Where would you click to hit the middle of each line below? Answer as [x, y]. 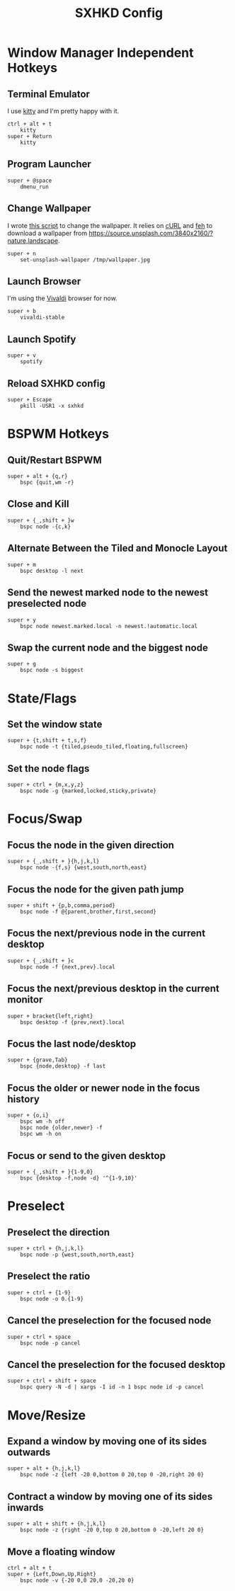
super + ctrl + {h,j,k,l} [45, 1248]
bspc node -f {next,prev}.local [68, 967]
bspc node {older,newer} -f [61, 1128]
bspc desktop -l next [52, 571]
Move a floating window [61, 1552]
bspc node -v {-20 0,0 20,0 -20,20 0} [77, 1580]
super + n [22, 253]
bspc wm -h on [41, 1134]
